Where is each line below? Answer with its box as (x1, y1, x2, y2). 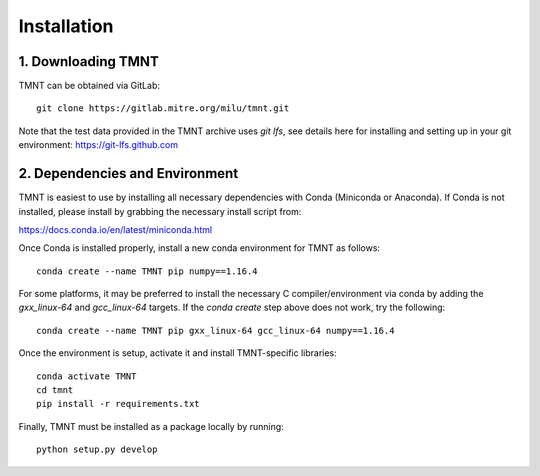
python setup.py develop (36, 444, 158, 455)
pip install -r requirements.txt (36, 398, 200, 410)
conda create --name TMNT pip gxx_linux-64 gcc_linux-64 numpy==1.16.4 (36, 325, 395, 336)
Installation (18, 15, 114, 37)
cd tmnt (36, 385, 74, 396)
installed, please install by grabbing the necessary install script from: (18, 205, 302, 217)
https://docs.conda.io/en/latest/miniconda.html (18, 223, 213, 235)
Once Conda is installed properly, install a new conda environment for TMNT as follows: (18, 242, 380, 254)
